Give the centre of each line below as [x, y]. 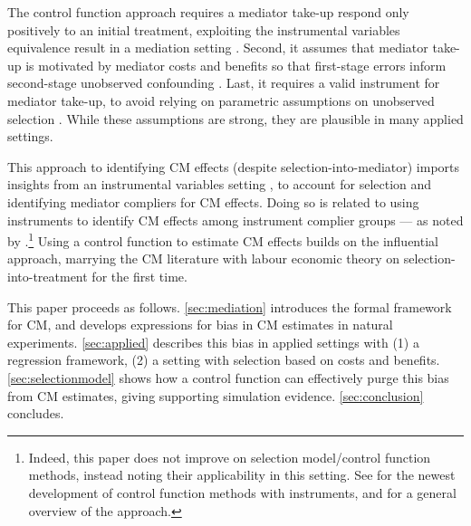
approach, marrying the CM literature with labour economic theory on [204, 258]
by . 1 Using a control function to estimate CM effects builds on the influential [223, 239]
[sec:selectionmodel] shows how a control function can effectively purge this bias [228, 377]
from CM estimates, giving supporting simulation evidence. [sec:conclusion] [216, 395]
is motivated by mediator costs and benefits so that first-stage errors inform [236, 65]
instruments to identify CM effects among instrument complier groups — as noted [235, 220]
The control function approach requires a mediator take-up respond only [208, 12]
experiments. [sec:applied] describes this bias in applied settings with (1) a [213, 342]
